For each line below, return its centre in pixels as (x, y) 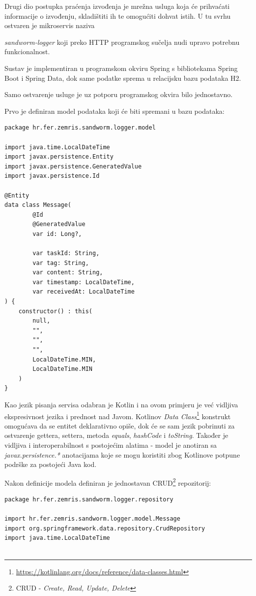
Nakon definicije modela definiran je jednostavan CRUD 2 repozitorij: (108, 482)
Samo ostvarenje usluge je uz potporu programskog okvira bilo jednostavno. (119, 94)
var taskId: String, (66, 253)
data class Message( (38, 205)
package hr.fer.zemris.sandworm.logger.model (80, 128)
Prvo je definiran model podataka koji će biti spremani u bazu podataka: (114, 111)
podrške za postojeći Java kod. (51, 464)
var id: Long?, (57, 234)
